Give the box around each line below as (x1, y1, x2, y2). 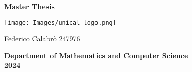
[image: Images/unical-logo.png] (4, 19, 116, 26)
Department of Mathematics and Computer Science (4, 50, 188, 60)
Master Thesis (4, 1, 55, 11)
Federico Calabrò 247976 (4, 33, 80, 44)
